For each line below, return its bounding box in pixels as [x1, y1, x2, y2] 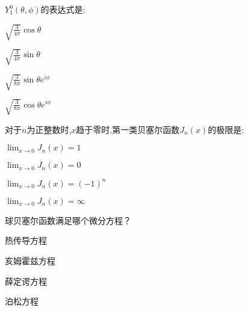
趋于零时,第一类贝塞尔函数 [76, 123, 180, 135]
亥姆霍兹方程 [5, 254, 55, 267]
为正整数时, [26, 123, 72, 135]
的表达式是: [40, 3, 85, 15]
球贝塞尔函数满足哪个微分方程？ [5, 214, 131, 226]
